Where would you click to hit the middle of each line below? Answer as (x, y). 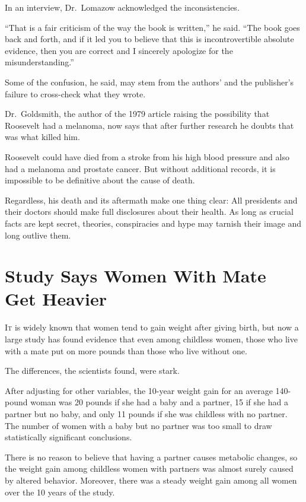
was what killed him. (42, 137)
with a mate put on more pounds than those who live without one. (126, 350)
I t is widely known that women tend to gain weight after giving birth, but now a (152, 327)
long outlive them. (38, 235)
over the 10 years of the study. (60, 492)
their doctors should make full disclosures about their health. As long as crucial (149, 212)
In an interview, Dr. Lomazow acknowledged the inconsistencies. (122, 7)
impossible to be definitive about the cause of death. (100, 180)
